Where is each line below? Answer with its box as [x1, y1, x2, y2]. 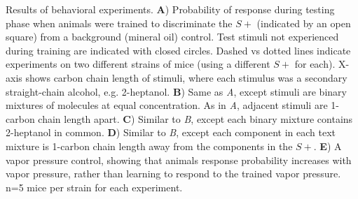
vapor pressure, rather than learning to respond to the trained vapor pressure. [6, 166, 341, 181]
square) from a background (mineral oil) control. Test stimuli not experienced [6, 29, 339, 44]
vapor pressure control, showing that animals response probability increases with [6, 152, 352, 167]
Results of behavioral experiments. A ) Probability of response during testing [6, 2, 335, 16]
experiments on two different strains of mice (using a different [6, 57, 270, 71]
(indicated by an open [256, 15, 351, 30]
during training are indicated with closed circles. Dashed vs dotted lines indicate [6, 43, 351, 57]
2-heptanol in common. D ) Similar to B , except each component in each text [6, 125, 336, 140]
